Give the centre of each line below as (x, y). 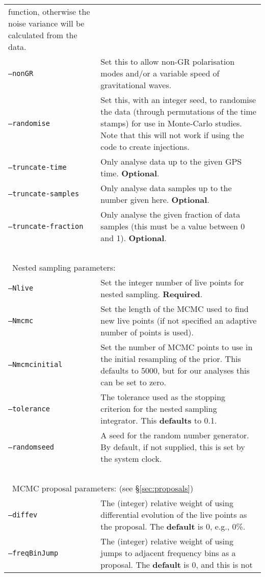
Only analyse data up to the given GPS (171, 161)
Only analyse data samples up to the (166, 188)
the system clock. (131, 458)
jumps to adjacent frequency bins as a (168, 553)
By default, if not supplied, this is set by (173, 447)
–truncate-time (37, 167)
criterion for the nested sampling (159, 409)
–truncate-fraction (46, 226)
